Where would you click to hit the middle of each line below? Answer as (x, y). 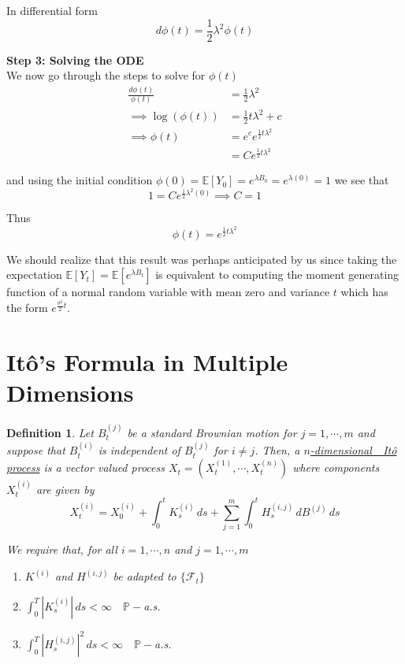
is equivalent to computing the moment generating (277, 275)
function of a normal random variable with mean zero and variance (168, 292)
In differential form (52, 10)
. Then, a (277, 450)
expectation (34, 275)
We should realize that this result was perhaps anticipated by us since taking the (202, 259)
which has (364, 292)
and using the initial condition (80, 180)
